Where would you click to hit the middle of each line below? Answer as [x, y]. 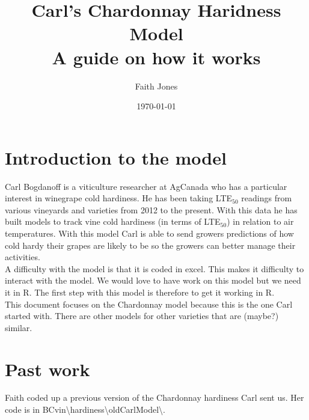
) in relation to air [260, 221]
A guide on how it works [156, 57]
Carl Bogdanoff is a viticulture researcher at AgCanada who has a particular [146, 186]
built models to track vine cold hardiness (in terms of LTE [113, 221]
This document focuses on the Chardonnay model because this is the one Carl [149, 304]
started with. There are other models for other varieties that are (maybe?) [142, 316]
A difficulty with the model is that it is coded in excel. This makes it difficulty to [154, 268]
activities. [23, 257]
